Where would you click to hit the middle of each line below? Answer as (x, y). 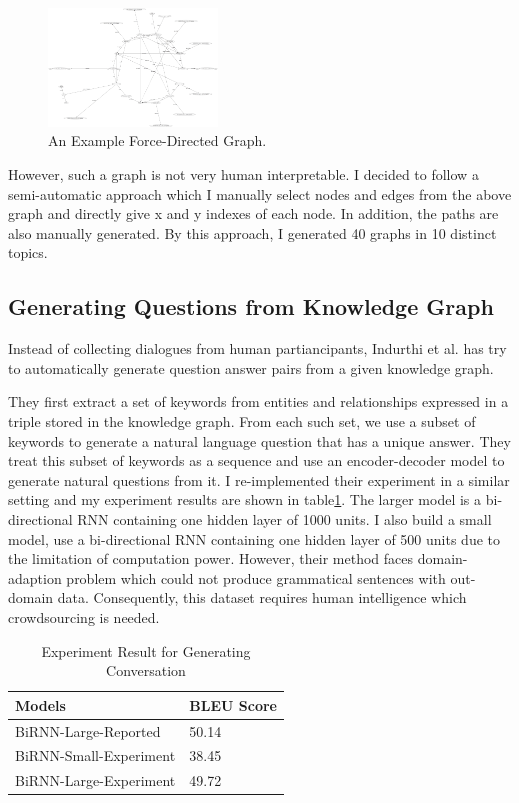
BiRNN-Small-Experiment (95, 755)
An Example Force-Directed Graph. (157, 140)
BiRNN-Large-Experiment (95, 780)
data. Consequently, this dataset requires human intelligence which (262, 597)
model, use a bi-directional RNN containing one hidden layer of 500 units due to (254, 538)
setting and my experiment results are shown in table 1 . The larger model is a (245, 499)
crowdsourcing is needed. (84, 616)
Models (40, 704)
